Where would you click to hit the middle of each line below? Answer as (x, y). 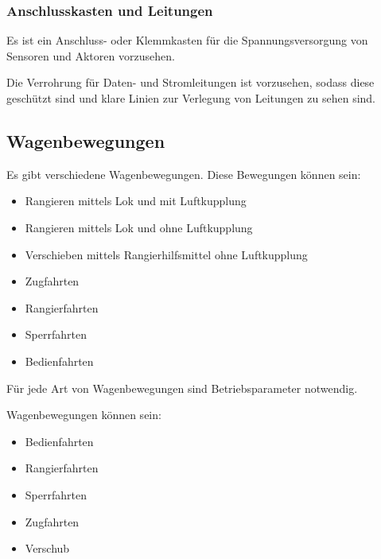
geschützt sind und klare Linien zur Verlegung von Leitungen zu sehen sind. (191, 98)
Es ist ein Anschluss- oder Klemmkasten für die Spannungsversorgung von (187, 40)
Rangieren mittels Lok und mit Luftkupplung (136, 201)
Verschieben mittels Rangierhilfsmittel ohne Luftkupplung (166, 254)
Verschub (47, 548)
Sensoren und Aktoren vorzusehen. (91, 55)
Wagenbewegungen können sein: (84, 415)
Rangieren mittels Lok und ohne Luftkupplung (139, 227)
